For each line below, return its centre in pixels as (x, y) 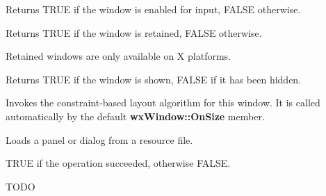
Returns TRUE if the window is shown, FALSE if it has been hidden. (154, 79)
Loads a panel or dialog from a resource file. (99, 139)
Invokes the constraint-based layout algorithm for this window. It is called (163, 103)
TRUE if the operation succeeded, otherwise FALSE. (118, 163)
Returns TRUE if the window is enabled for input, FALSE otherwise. (153, 9)
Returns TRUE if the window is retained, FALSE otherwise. (134, 32)
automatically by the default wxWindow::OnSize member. (135, 116)
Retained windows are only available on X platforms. (118, 56)
